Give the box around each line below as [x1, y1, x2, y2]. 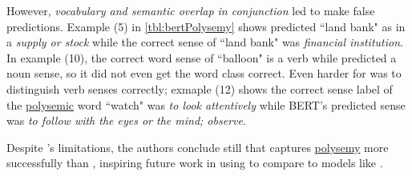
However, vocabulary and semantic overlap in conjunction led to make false [6, 2, 375, 18]
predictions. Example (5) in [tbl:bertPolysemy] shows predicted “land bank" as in [6, 18, 406, 34]
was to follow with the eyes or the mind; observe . [6, 112, 246, 129]
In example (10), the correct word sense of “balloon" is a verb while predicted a [6, 49, 397, 66]
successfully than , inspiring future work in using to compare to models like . [6, 154, 383, 171]
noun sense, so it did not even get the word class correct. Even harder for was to [6, 65, 402, 82]
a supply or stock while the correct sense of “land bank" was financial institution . [6, 34, 403, 50]
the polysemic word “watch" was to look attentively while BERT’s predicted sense [6, 96, 406, 113]
